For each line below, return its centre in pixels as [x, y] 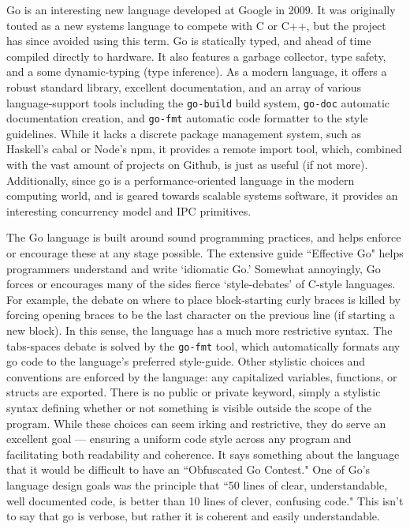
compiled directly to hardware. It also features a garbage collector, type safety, [196, 56]
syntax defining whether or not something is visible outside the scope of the [189, 408]
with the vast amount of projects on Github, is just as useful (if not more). [187, 165]
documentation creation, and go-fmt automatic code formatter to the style [187, 118]
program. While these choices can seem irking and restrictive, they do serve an [196, 423]
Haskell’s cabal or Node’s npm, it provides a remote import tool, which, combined [204, 149]
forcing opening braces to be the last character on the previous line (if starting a [201, 315]
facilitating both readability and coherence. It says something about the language [203, 454]
